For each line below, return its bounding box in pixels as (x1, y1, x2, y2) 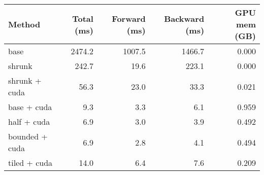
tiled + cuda (8, 157, 53, 168)
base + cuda (8, 101, 52, 113)
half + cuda (8, 116, 50, 127)
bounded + (8, 130, 48, 142)
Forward (112, 12, 146, 24)
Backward (164, 12, 205, 24)
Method (8, 18, 41, 30)
